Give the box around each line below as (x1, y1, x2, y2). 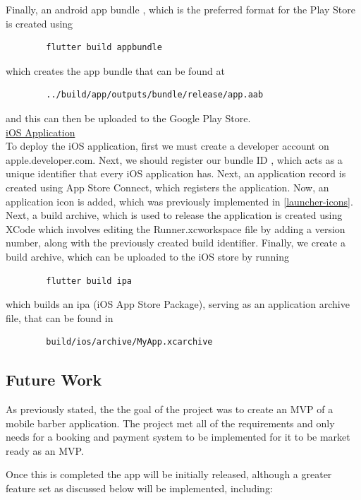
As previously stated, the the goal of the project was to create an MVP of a (6, 402, 334, 417)
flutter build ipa (46, 275, 132, 286)
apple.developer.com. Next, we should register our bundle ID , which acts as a (6, 152, 343, 167)
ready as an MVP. (6, 443, 84, 458)
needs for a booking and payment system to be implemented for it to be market (6, 429, 350, 444)
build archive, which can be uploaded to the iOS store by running (6, 249, 289, 263)
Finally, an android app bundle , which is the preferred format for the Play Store (6, 2, 355, 16)
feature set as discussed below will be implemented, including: (6, 481, 273, 496)
